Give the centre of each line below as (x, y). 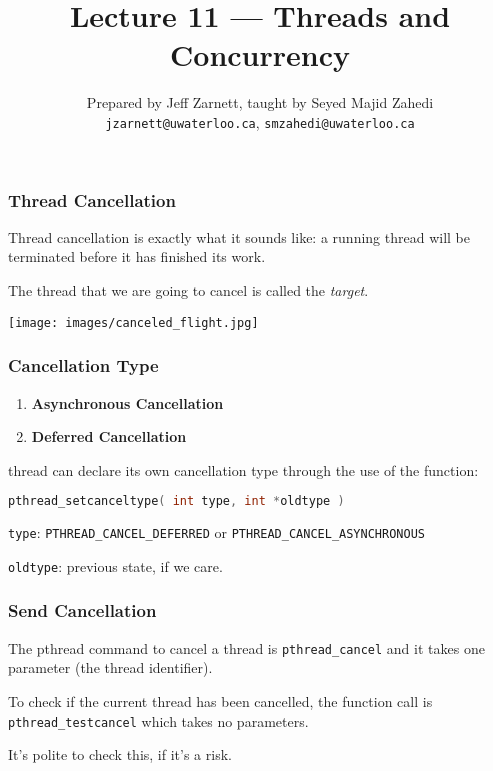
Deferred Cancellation (109, 436)
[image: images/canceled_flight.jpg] (133, 322)
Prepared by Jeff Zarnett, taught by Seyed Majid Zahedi (260, 102)
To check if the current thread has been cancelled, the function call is (220, 700)
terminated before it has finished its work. (137, 256)
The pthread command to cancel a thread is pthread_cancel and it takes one (246, 647)
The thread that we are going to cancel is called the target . (188, 290)
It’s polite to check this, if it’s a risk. (120, 754)
